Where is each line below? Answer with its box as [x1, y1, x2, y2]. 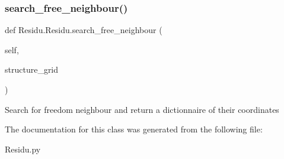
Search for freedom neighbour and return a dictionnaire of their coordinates [5, 103, 279, 115]
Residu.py [5, 142, 41, 155]
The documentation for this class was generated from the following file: [5, 123, 263, 135]
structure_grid [5, 63, 59, 76]
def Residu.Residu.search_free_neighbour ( [5, 24, 162, 36]
